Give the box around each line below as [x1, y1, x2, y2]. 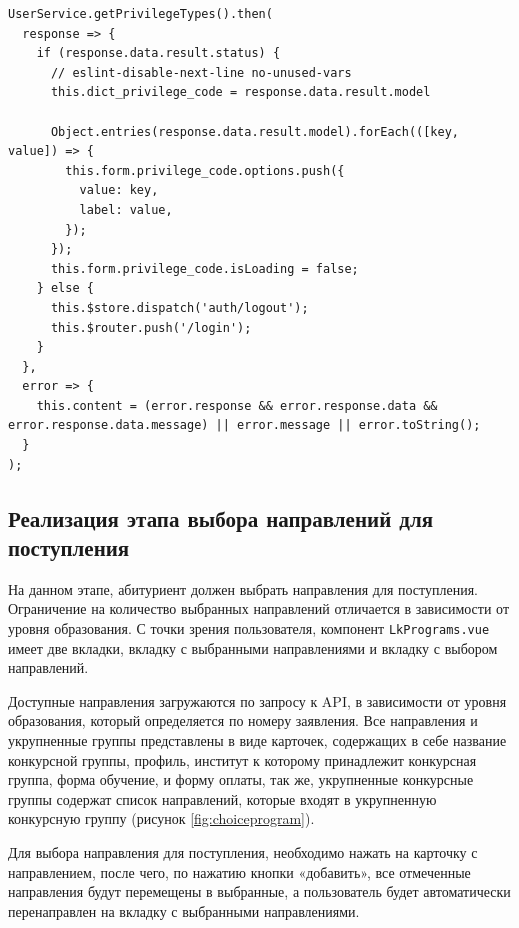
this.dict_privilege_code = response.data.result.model [50, 85, 431, 100]
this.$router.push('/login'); [50, 320, 252, 335]
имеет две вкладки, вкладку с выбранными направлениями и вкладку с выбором [8, 637, 498, 658]
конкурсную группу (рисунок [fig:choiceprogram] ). [8, 808, 315, 829]
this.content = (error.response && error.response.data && [36, 398, 438, 413]
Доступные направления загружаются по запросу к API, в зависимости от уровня [8, 690, 507, 711]
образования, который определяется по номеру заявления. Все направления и [8, 710, 478, 731]
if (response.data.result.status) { [36, 46, 281, 61]
